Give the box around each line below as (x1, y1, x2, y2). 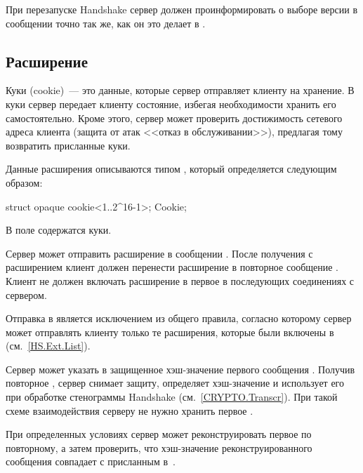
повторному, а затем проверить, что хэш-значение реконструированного (6, 440, 312, 455)
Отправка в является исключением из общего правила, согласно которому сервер (6, 311, 352, 326)
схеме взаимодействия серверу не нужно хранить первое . (6, 403, 253, 418)
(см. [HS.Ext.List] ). (6, 338, 91, 353)
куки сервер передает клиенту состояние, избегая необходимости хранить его (6, 96, 336, 111)
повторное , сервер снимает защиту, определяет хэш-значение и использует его (6, 375, 344, 390)
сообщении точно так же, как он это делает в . (6, 15, 206, 30)
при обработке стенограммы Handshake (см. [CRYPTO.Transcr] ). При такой (6, 389, 338, 404)
